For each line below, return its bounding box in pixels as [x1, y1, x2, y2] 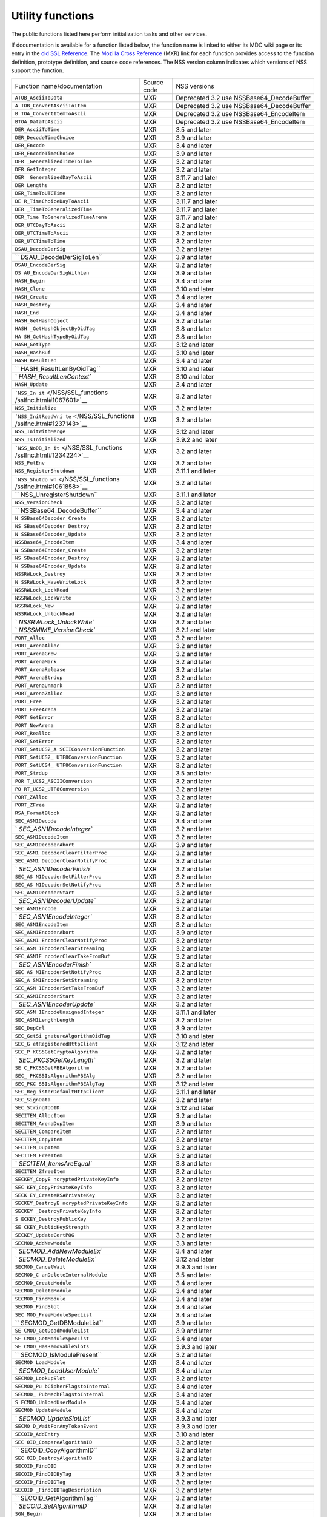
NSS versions [176, 82, 214, 90]
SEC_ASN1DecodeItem [15, 834, 69, 840]
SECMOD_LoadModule [15, 1359, 66, 1365]
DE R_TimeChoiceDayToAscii [15, 198, 90, 204]
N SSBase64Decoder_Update [15, 531, 87, 537]
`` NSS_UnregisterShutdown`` [15, 490, 99, 499]
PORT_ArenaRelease [15, 666, 66, 673]
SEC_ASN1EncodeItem [15, 921, 69, 928]
